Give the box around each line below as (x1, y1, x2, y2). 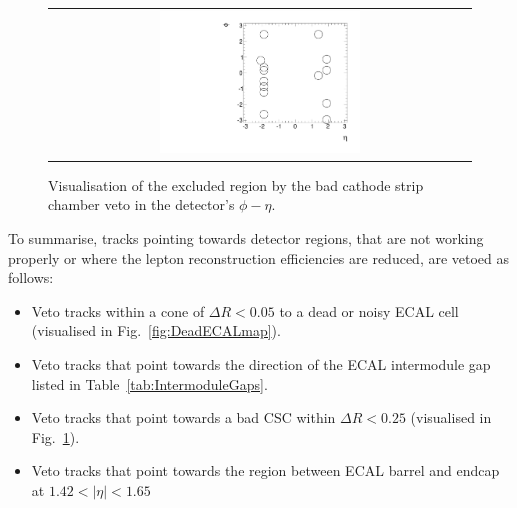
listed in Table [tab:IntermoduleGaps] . (31, 373, 268, 394)
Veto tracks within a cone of (31, 300, 205, 321)
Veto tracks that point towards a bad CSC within (31, 407, 336, 428)
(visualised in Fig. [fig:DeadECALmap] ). (31, 320, 281, 341)
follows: (8, 267, 54, 288)
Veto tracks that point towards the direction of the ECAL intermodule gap (31, 353, 491, 374)
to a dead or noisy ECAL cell (279, 300, 459, 321)
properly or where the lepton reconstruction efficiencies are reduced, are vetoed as (8, 247, 510, 268)
